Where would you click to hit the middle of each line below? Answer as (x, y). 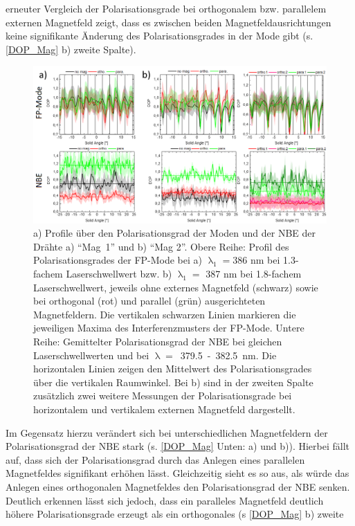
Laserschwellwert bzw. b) (119, 274)
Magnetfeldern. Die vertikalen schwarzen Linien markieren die (165, 314)
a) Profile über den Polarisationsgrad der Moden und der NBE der (175, 233)
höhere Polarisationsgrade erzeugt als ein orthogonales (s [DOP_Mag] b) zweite (175, 514)
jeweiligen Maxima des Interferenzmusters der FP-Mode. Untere (169, 328)
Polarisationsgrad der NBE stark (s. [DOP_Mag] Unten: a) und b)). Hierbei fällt (177, 446)
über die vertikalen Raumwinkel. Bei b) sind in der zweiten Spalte (173, 382)
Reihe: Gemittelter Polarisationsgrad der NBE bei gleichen (158, 342)
